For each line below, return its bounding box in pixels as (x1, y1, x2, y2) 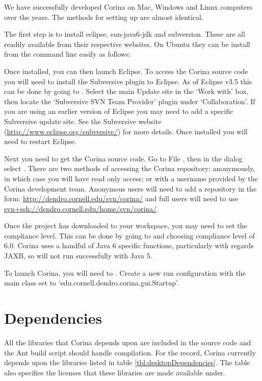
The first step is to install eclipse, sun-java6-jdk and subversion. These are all (4, 29, 245, 39)
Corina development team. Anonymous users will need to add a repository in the (4, 183, 257, 194)
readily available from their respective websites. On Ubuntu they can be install (4, 38, 250, 49)
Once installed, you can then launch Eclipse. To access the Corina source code (4, 65, 248, 76)
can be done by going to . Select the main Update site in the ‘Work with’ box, (4, 86, 249, 97)
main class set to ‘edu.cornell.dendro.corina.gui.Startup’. (4, 277, 179, 288)
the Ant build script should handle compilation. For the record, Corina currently (4, 347, 256, 358)
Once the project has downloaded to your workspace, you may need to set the (4, 220, 247, 231)
